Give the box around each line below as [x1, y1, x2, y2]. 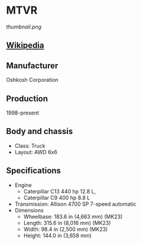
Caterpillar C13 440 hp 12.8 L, [23, 187, 96, 195]
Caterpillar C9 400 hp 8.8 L [23, 194, 91, 201]
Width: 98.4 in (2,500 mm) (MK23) [23, 225, 108, 233]
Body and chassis [6, 126, 73, 136]
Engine [14, 182, 32, 189]
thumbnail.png [6, 23, 42, 30]
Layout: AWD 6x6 [14, 148, 57, 155]
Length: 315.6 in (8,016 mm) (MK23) [23, 219, 111, 226]
